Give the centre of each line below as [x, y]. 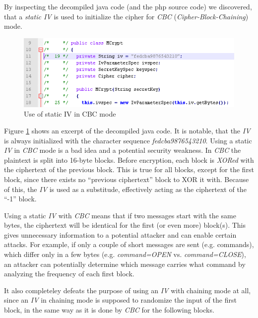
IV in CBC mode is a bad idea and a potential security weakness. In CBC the [123, 150]
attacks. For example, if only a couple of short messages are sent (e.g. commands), [129, 244]
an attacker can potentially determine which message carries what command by [125, 264]
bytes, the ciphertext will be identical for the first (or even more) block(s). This [125, 225]
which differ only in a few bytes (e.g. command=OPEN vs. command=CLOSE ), [125, 254]
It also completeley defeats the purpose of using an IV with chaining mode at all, [128, 290]
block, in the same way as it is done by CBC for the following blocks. [109, 310]
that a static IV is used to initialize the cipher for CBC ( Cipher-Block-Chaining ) [126, 16]
